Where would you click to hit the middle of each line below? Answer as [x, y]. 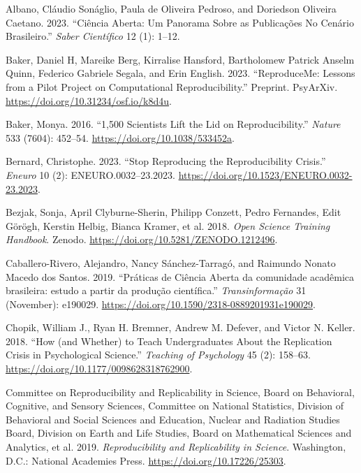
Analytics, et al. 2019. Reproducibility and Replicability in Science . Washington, [176, 447]
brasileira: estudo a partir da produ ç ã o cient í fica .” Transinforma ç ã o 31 [156, 290]
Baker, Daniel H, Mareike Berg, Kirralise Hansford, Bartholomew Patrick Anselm [180, 59]
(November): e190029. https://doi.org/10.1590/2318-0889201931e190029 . [161, 304]
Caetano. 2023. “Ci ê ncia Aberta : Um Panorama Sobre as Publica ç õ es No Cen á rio [180, 22]
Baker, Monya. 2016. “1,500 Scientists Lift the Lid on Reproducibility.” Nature [173, 124]
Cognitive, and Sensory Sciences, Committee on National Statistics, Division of [175, 406]
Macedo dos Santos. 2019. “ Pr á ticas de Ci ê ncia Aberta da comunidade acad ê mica [180, 276]
